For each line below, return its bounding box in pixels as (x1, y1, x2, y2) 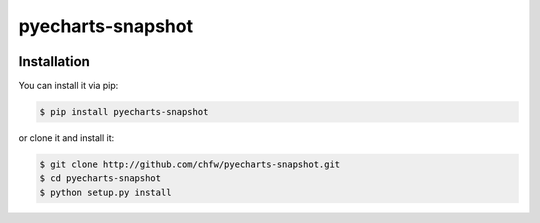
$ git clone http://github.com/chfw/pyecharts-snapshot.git (39, 159, 341, 170)
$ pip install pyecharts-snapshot (39, 106, 209, 118)
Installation (18, 53, 90, 70)
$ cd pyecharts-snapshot (39, 173, 162, 184)
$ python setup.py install (39, 186, 172, 198)
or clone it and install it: (18, 132, 115, 144)
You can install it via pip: (18, 80, 119, 92)
